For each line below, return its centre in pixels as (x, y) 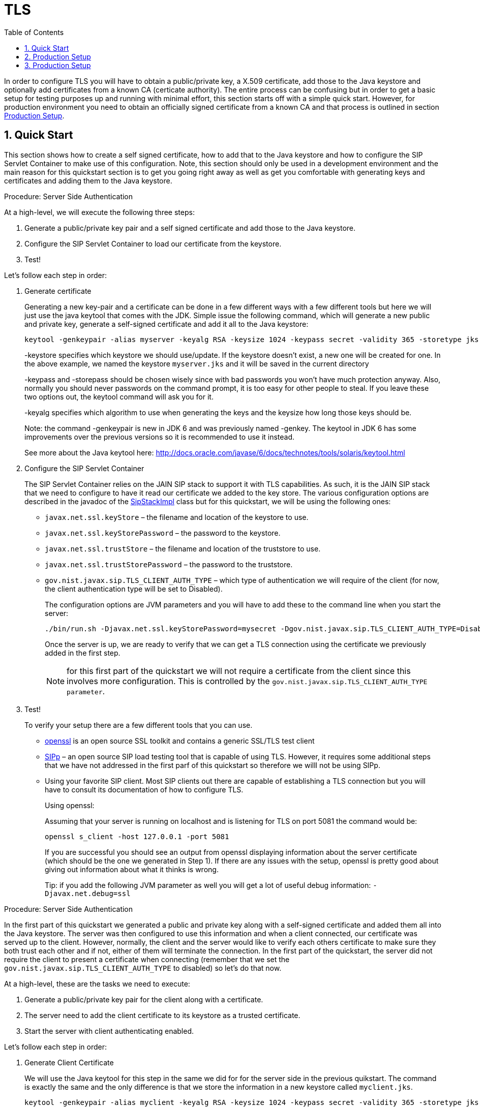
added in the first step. (83, 653)
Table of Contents (34, 32)
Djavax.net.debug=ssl (88, 893)
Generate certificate (58, 291)
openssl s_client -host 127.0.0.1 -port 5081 (137, 836)
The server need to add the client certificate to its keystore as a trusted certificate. (162, 1015)
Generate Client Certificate (69, 1062)
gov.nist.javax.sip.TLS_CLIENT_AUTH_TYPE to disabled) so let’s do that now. (143, 968)
